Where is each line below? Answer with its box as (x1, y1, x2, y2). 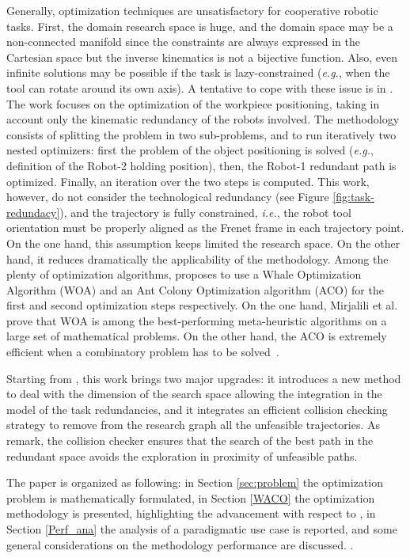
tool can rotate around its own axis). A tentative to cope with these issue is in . (6, 79, 393, 96)
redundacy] (6, 203, 60, 220)
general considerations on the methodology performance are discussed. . (6, 536, 354, 552)
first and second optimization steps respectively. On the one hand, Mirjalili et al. (6, 297, 398, 313)
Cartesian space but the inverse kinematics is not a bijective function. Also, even (6, 48, 398, 65)
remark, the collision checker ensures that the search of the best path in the (6, 432, 374, 449)
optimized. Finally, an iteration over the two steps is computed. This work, (6, 173, 370, 189)
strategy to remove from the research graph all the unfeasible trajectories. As (6, 416, 380, 433)
